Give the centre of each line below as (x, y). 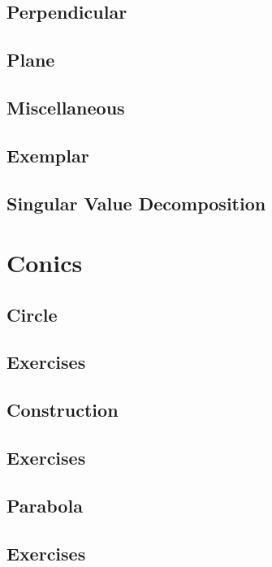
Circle (32, 314)
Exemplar (48, 155)
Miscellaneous (66, 107)
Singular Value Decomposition (136, 203)
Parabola (45, 505)
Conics (45, 263)
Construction (63, 410)
